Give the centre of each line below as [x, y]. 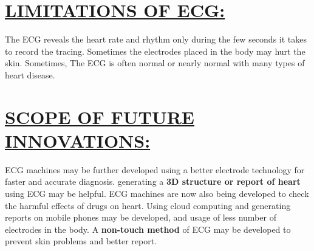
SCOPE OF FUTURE [100, 116]
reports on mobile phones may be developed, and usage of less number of [141, 217]
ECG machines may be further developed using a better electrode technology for [155, 169]
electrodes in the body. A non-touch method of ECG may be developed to [148, 229]
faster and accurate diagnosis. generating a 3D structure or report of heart [153, 181]
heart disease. [30, 74]
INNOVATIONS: [78, 140]
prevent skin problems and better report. [81, 241]
